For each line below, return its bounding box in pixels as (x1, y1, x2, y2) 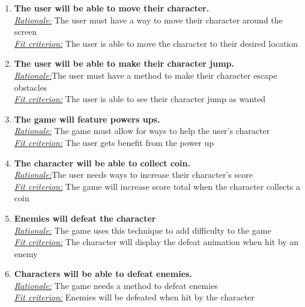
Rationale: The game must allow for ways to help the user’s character (14, 124, 270, 137)
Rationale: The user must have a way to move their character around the (14, 13, 283, 26)
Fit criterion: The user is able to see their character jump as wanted (14, 93, 266, 105)
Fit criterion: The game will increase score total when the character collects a (14, 180, 300, 192)
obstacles (14, 81, 47, 93)
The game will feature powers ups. (14, 112, 160, 125)
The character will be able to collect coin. (14, 156, 190, 169)
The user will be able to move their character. (14, 2, 210, 14)
